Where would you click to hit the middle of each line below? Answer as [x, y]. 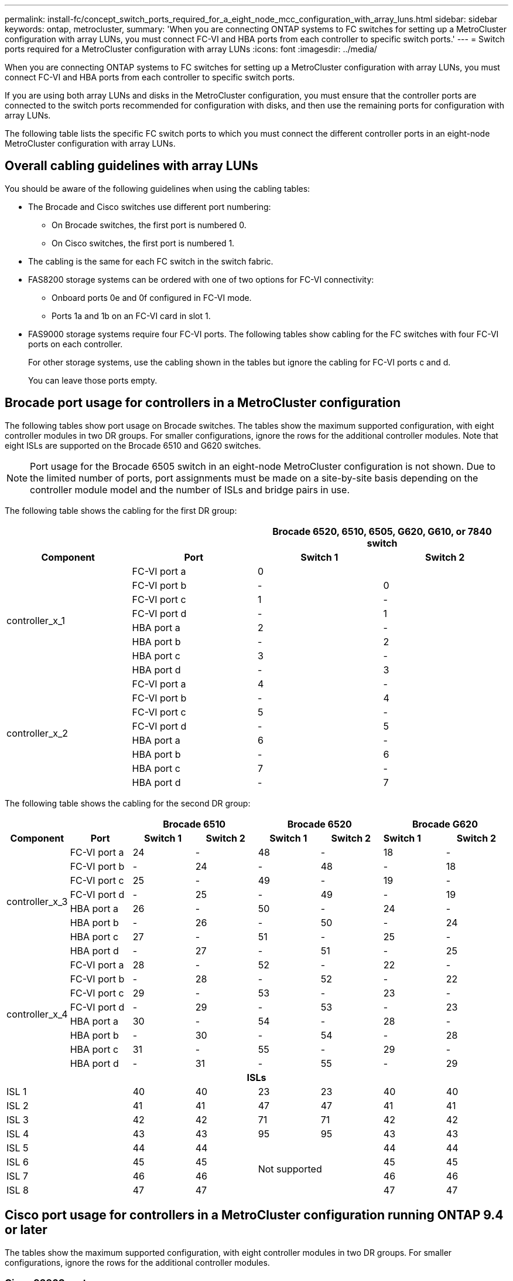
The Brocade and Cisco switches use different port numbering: [150, 206]
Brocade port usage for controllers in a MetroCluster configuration [203, 403]
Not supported [290, 1169]
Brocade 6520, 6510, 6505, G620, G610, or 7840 [382, 531]
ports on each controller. [76, 344]
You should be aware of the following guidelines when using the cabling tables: [158, 188]
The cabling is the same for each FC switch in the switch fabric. [151, 261]
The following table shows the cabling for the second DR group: [128, 803]
